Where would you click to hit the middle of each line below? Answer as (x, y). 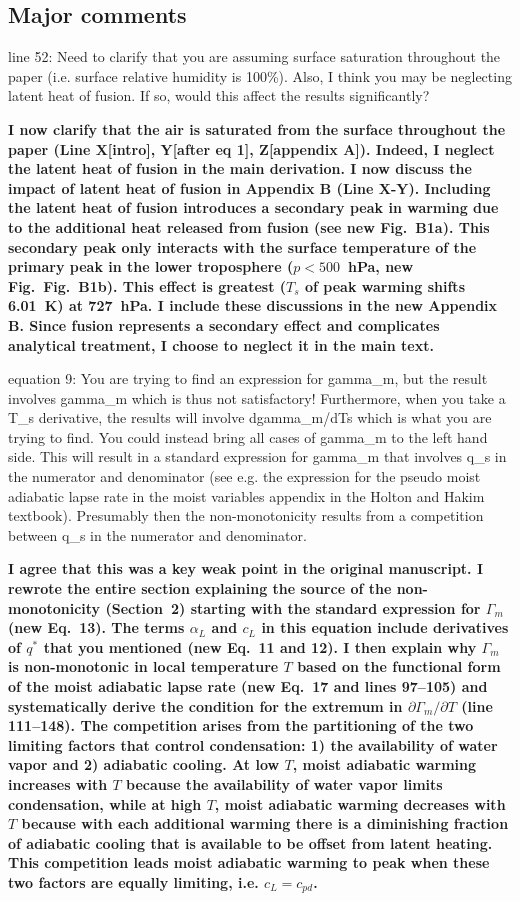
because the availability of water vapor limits (284, 783)
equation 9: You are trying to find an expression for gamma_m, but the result (248, 378)
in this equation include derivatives (385, 627)
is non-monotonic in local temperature (143, 666)
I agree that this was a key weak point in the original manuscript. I (246, 568)
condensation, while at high (105, 803)
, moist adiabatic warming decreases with (360, 803)
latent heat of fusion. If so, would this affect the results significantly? (219, 95)
